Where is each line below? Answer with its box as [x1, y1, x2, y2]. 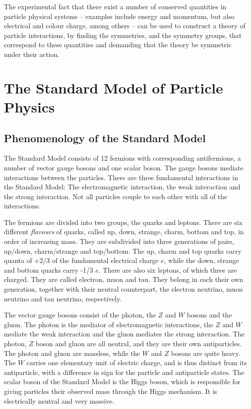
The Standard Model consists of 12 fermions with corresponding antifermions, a [4, 153, 241, 163]
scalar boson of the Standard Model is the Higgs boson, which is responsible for [4, 376, 241, 387]
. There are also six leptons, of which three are [98, 264, 237, 275]
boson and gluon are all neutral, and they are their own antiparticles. [35, 338, 242, 349]
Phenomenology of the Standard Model [4, 130, 206, 145]
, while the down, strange [164, 255, 239, 265]
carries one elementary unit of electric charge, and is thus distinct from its [26, 357, 247, 368]
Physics [4, 96, 55, 116]
